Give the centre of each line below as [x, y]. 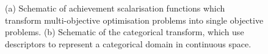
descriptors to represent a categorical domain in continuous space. [128, 43]
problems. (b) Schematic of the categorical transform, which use [125, 32]
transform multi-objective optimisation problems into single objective [134, 20]
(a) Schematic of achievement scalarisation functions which [115, 8]
